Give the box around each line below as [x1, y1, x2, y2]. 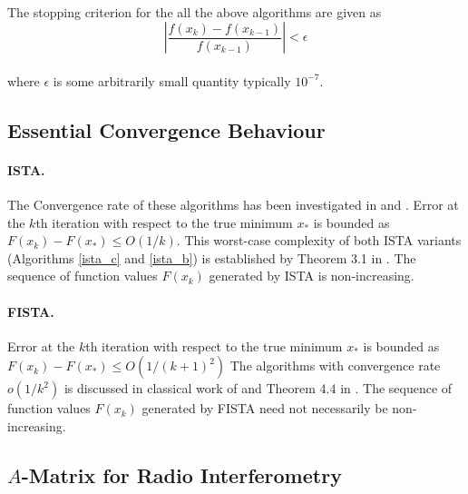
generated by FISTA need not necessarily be [141, 399, 388, 418]
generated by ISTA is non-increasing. [209, 266, 414, 285]
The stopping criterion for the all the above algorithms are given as [7, 2, 382, 21]
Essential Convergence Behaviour [7, 115, 326, 143]
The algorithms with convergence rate [229, 356, 441, 375]
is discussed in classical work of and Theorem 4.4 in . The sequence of [63, 379, 453, 398]
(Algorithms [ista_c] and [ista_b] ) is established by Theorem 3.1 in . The [7, 248, 416, 267]
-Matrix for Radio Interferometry [21, 460, 342, 489]
